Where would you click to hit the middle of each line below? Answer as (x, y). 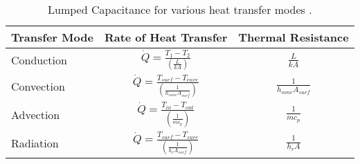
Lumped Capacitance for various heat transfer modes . (180, 9)
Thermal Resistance (294, 37)
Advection (36, 115)
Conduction (39, 60)
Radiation (35, 143)
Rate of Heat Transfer (166, 37)
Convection (38, 86)
